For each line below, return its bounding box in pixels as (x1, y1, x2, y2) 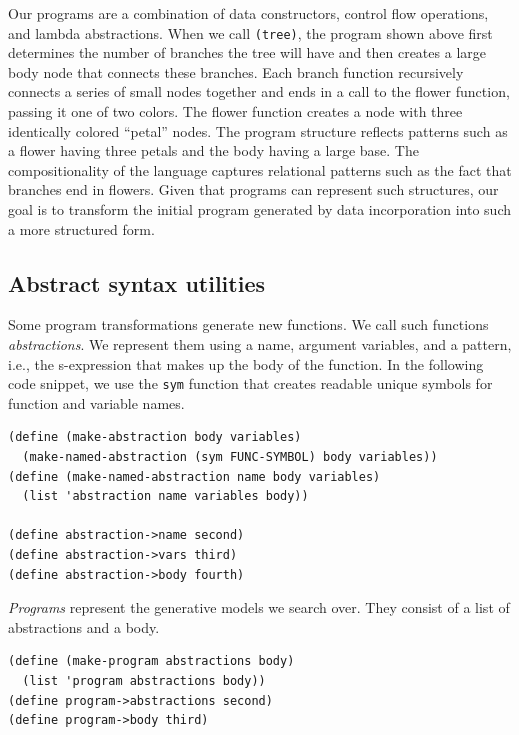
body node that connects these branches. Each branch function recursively (8, 61, 464, 82)
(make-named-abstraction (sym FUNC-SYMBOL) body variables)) (22, 450, 438, 465)
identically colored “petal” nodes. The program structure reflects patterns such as (8, 120, 508, 141)
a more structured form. (8, 218, 155, 239)
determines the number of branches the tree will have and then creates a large (8, 42, 486, 63)
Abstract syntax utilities (8, 267, 265, 298)
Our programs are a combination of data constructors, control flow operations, (8, 3, 489, 23)
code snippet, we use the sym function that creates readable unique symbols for (8, 373, 493, 394)
